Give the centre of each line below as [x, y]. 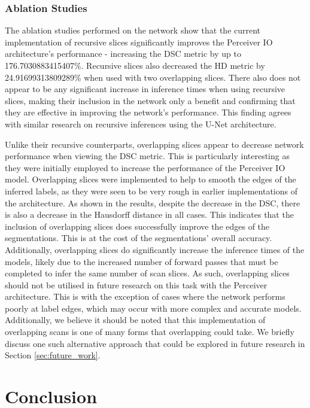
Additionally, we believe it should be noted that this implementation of [135, 320]
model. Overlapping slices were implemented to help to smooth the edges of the [151, 179]
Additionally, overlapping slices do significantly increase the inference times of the [155, 249]
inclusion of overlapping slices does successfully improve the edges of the [137, 226]
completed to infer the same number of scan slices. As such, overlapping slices [147, 273]
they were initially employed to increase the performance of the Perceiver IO [145, 167]
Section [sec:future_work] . [53, 355]
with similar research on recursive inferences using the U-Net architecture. [141, 124]
